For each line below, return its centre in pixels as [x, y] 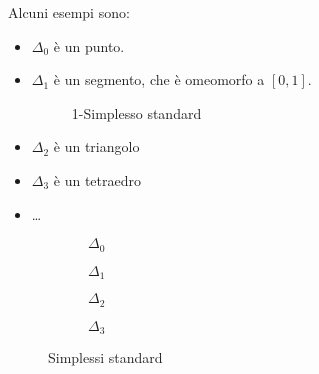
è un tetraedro [97, 179]
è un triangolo [96, 146]
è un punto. [89, 45]
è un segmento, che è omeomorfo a [159, 79]
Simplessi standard [105, 356]
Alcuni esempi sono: [69, 12]
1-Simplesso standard [136, 112]
